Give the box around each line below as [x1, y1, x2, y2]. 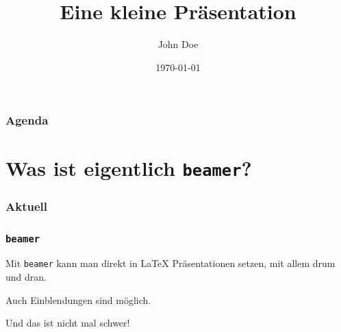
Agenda [5, 112, 49, 129]
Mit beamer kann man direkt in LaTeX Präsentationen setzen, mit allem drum [5, 256, 336, 270]
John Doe [157, 37, 199, 51]
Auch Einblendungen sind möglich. [5, 292, 151, 307]
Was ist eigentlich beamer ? [5, 154, 252, 182]
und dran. [5, 270, 47, 284]
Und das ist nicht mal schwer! [5, 316, 130, 330]
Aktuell [5, 197, 47, 214]
